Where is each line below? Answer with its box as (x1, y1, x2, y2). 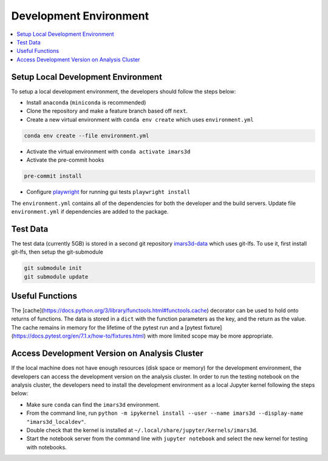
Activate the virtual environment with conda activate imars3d (26, 148, 191, 155)
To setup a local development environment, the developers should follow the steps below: (11, 88, 236, 95)
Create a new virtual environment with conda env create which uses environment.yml (26, 116, 254, 123)
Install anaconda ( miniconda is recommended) (26, 99, 146, 106)
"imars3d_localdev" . (26, 418, 86, 425)
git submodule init (24, 265, 82, 272)
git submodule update (24, 273, 89, 280)
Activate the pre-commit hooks (26, 156, 104, 164)
